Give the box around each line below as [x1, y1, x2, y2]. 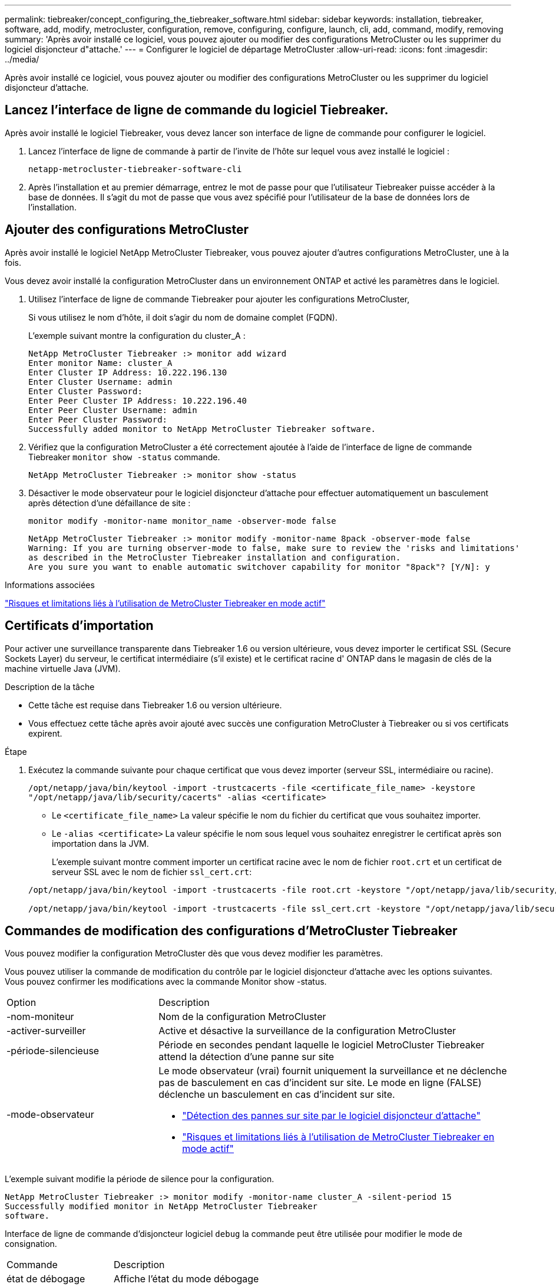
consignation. [5, 1239, 57, 1249]
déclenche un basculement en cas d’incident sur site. [158, 1088, 395, 1101]
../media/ [5, 54, 39, 64]
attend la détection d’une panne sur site [158, 1051, 335, 1063]
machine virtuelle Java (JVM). [5, 663, 121, 674]
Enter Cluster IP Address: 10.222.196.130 [28, 367, 227, 377]
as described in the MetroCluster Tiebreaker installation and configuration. [28, 552, 401, 562]
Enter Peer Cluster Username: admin [28, 405, 197, 415]
